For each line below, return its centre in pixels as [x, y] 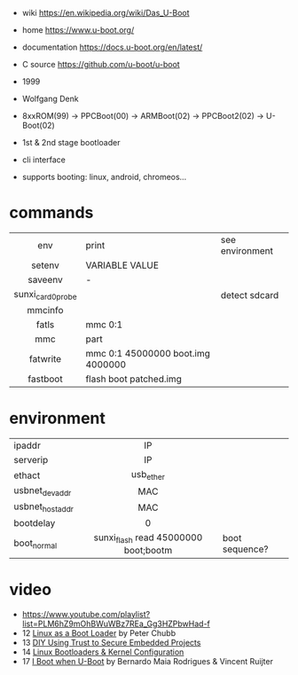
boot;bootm [148, 550]
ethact [27, 475]
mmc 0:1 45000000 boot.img [148, 354]
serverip [31, 460]
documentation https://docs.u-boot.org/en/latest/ [112, 47]
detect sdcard [250, 294]
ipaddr [27, 445]
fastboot [46, 379]
